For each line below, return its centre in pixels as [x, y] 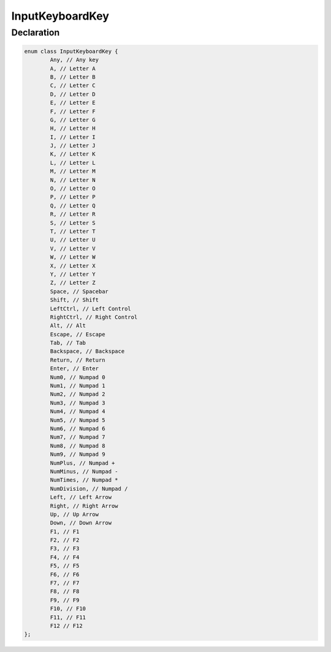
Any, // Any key [74, 60]
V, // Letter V [73, 248]
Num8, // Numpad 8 [78, 445]
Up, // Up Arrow [74, 514]
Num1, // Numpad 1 [78, 386]
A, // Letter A [73, 68]
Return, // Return [78, 360]
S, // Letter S [73, 223]
